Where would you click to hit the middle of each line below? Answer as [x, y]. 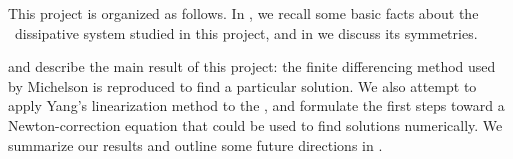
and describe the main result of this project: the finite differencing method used [252, 66]
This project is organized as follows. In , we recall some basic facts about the [243, 13]
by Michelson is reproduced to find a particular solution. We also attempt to [242, 85]
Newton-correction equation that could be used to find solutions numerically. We [255, 124]
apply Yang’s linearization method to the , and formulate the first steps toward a [256, 105]
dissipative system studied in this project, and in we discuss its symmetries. [246, 32]
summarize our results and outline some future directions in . [195, 144]
